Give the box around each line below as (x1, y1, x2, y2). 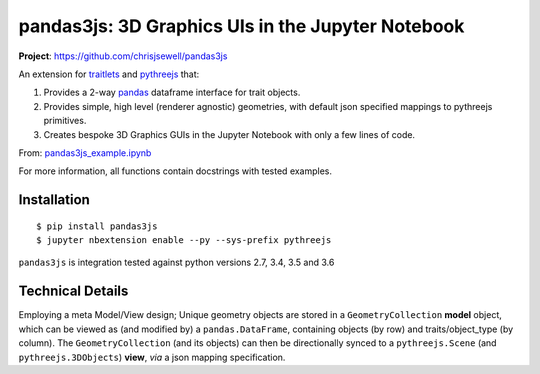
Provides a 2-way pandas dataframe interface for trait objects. (43, 86, 301, 99)
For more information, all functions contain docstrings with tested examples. (18, 165, 333, 177)
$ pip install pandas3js (36, 220, 158, 232)
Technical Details (18, 283, 129, 300)
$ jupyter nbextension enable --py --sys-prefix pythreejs (36, 235, 332, 246)
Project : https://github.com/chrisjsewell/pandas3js (18, 50, 228, 62)
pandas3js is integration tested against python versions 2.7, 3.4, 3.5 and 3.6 (18, 256, 335, 269)
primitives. (43, 115, 87, 127)
